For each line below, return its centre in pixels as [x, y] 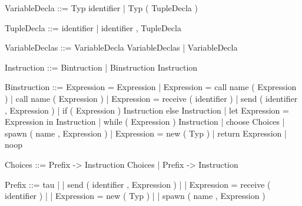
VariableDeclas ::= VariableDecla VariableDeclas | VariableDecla [121, 47]
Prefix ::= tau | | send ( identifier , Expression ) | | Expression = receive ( [138, 184]
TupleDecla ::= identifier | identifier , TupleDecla [93, 27]
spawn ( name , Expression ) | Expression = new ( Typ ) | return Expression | [146, 133]
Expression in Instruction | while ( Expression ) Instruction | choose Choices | [145, 122]
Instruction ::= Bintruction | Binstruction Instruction [101, 67]
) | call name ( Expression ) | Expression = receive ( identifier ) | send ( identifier [151, 98]
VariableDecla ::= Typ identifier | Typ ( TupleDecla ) [101, 8]
